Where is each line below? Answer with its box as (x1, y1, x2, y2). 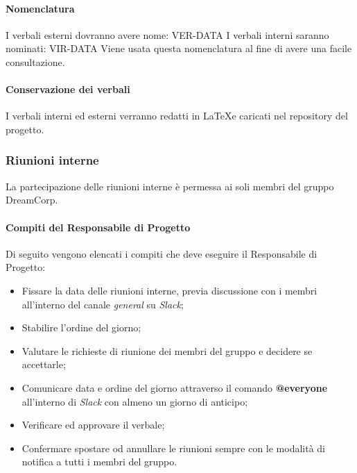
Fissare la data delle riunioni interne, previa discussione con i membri (21, 283, 317, 297)
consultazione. (6, 54, 65, 69)
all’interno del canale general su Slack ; (21, 297, 184, 311)
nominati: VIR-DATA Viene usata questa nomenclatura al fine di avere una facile (6, 41, 352, 56)
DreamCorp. (6, 192, 58, 207)
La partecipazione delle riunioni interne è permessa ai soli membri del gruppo (6, 179, 334, 193)
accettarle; (21, 357, 66, 372)
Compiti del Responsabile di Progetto (6, 219, 191, 234)
